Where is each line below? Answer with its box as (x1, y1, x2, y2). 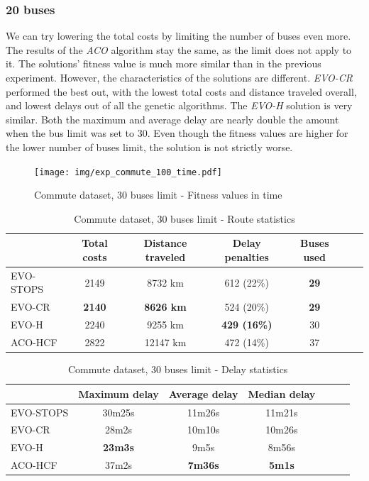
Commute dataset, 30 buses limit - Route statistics (74, 211, 295, 226)
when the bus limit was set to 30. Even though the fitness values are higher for (6, 126, 348, 140)
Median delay (248, 386, 316, 401)
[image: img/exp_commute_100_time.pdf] (34, 167, 222, 177)
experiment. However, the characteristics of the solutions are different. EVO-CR (6, 70, 353, 84)
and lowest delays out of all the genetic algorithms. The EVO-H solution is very (6, 98, 353, 113)
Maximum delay (78, 386, 159, 401)
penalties (224, 250, 269, 264)
